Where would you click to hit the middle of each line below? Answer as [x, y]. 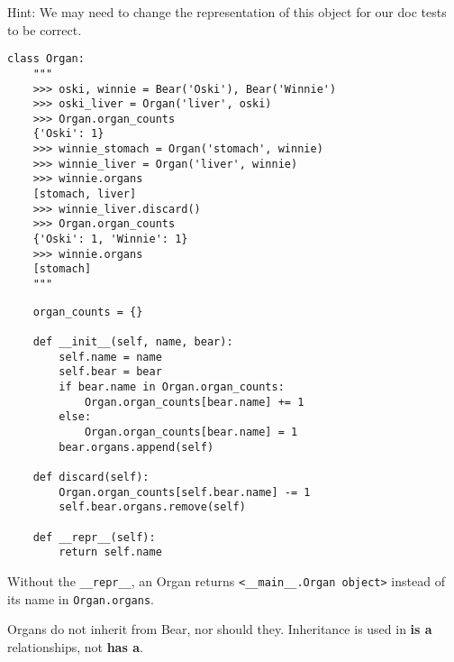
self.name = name [110, 357]
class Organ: [46, 59]
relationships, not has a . [75, 646]
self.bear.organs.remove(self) [152, 507]
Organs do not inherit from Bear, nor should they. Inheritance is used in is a [220, 629]
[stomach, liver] [85, 194]
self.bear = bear [110, 372]
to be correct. [45, 29]
